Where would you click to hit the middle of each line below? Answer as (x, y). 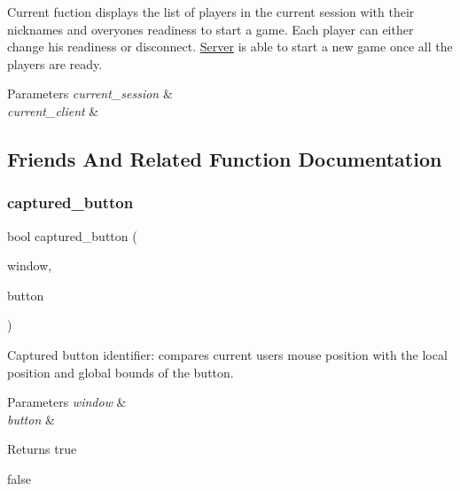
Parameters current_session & (90, 94)
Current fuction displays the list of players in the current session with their (211, 12)
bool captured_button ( (72, 235)
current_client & (53, 110)
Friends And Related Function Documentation (225, 158)
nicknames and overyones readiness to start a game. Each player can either (211, 29)
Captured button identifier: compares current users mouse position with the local (227, 354)
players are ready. (55, 63)
